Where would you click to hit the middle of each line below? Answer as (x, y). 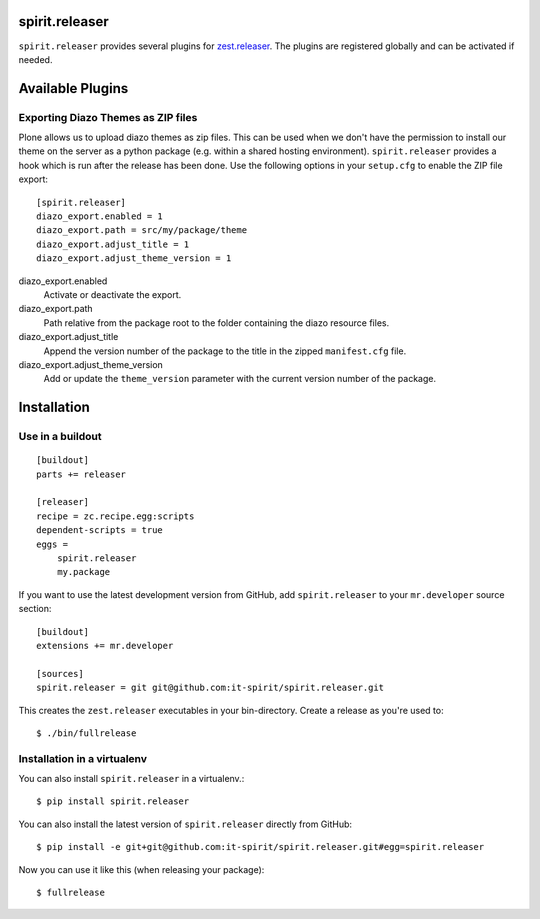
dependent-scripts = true (100, 530)
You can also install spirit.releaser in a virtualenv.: (131, 779)
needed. (35, 59)
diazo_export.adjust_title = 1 (113, 244)
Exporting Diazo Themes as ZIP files (108, 117)
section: (35, 609)
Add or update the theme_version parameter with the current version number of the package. (240, 379)
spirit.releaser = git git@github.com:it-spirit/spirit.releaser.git (210, 688)
